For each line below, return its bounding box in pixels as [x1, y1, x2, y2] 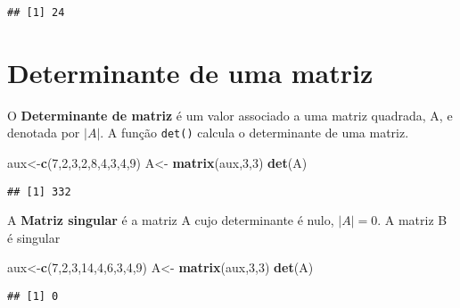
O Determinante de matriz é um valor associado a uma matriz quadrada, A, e [7, 105, 453, 124]
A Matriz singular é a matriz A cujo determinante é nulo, [7, 211, 334, 229]
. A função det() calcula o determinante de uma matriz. [100, 123, 409, 142]
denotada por [7, 123, 80, 142]
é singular [7, 228, 61, 246]
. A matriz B [377, 211, 448, 229]
